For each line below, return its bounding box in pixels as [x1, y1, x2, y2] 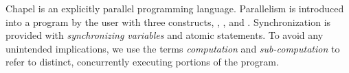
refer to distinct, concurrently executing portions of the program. [5, 55, 279, 69]
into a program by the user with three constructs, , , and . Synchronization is [5, 14, 331, 29]
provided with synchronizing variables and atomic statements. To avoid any [5, 28, 324, 42]
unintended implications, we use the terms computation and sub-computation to [5, 41, 340, 55]
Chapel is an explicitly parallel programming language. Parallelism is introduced [5, 1, 344, 15]
